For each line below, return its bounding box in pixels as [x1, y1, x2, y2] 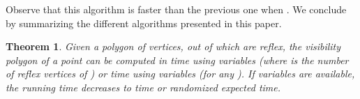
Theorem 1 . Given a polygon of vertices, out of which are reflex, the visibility [6, 39, 341, 54]
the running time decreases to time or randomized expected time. [6, 79, 281, 94]
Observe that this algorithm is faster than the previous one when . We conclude [6, 2, 347, 16]
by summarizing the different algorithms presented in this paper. [6, 15, 282, 30]
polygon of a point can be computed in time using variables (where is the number [6, 52, 349, 67]
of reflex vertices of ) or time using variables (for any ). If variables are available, [6, 66, 355, 81]
